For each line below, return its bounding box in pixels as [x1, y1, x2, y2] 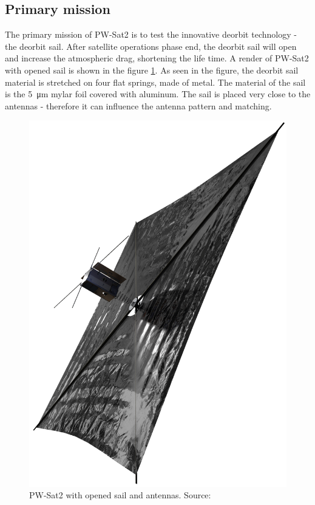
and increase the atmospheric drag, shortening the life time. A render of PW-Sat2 [5, 52, 309, 64]
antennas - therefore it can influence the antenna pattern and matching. [5, 99, 272, 112]
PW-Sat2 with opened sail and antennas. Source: [29, 489, 211, 501]
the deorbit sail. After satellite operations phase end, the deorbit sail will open [5, 40, 297, 52]
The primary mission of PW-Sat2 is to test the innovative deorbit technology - [5, 28, 297, 41]
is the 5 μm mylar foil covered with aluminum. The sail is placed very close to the [5, 88, 311, 100]
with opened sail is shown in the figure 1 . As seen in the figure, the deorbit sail [5, 63, 299, 76]
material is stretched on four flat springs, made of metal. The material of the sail [5, 75, 306, 88]
